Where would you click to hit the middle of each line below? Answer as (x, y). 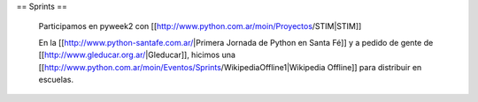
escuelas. (56, 79)
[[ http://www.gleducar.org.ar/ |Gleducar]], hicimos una (137, 55)
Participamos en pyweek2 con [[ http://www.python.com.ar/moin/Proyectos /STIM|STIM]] (200, 26)
